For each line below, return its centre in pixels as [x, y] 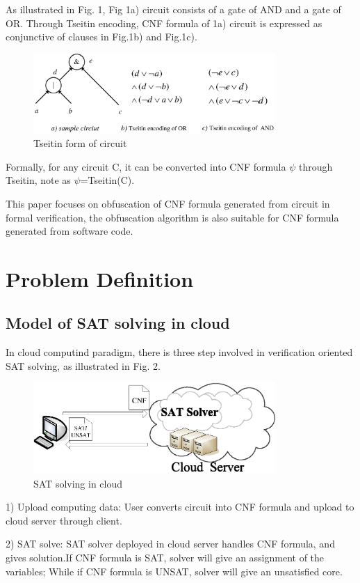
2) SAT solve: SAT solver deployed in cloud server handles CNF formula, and [170, 544]
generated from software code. [69, 231]
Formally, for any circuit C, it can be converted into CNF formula [146, 166]
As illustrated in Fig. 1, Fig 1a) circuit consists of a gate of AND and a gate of [173, 9]
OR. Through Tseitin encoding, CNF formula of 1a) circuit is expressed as [164, 23]
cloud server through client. [64, 520]
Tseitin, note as [38, 180]
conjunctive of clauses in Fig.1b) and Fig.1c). [101, 37]
